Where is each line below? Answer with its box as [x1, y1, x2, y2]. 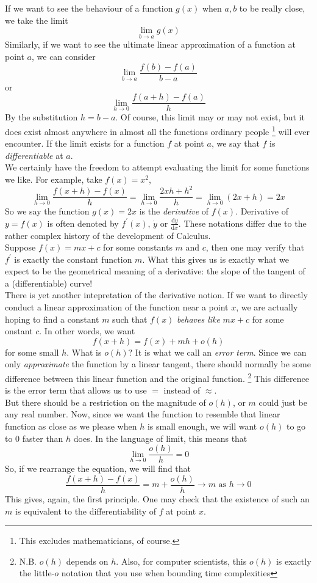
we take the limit [5, 13, 68, 26]
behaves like [177, 312, 220, 325]
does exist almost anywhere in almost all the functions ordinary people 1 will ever [5, 123, 310, 137]
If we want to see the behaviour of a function [5, 2, 173, 14]
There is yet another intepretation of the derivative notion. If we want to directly [5, 288, 308, 301]
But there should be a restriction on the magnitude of [5, 395, 206, 408]
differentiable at [5, 148, 63, 161]
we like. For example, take [5, 172, 102, 185]
